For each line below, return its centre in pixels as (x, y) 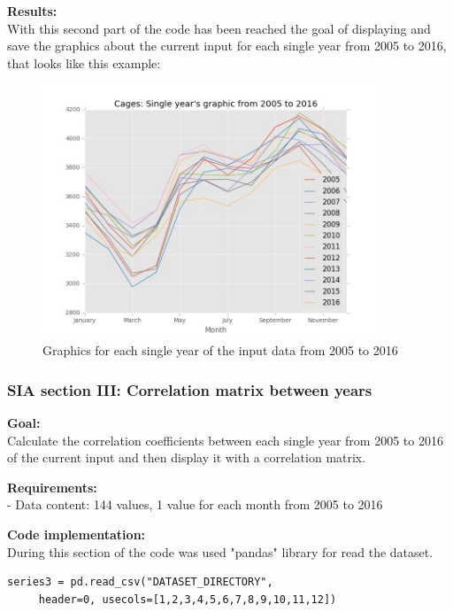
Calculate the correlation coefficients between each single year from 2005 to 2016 (225, 440)
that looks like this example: (84, 62)
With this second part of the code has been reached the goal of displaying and (219, 28)
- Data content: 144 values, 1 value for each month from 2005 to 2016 (195, 504)
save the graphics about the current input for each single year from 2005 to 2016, (227, 46)
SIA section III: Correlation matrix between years (190, 389)
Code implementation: (77, 534)
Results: (32, 11)
